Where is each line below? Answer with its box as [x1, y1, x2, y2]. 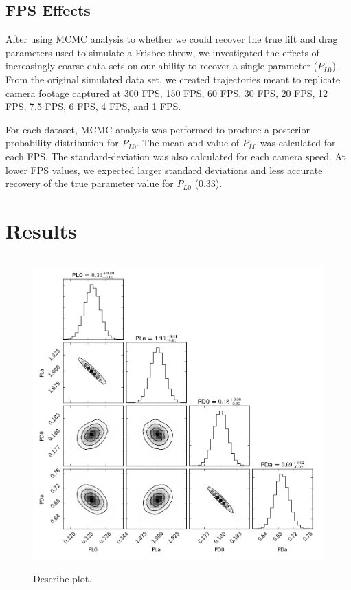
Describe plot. [33, 571, 92, 585]
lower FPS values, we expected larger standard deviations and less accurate [5, 162, 323, 177]
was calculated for [260, 135, 336, 150]
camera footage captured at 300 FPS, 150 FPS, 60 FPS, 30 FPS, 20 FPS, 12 [5, 85, 328, 100]
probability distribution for [5, 135, 119, 150]
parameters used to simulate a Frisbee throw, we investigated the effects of [5, 45, 319, 59]
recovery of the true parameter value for [5, 176, 174, 190]
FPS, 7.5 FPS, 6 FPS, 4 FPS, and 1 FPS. [5, 99, 181, 113]
